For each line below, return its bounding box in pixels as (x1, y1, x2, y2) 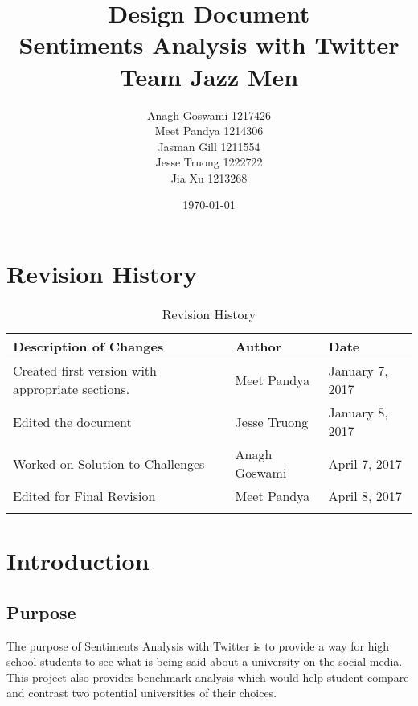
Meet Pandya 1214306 (154, 122, 264, 139)
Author (235, 337, 282, 355)
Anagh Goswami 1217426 (146, 106, 272, 123)
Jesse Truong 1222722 (155, 154, 263, 170)
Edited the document (13, 412, 132, 431)
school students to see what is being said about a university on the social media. (6, 653, 403, 670)
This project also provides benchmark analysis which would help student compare (6, 668, 409, 685)
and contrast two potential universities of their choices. (6, 684, 277, 701)
